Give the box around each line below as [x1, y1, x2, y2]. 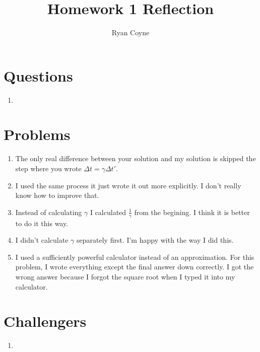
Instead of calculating [15, 206, 82, 217]
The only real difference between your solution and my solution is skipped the [15, 153, 256, 164]
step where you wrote [15, 163, 82, 173]
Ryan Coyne [111, 27, 150, 38]
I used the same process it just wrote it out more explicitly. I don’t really [15, 180, 241, 190]
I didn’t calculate [15, 235, 69, 245]
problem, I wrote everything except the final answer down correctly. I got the [15, 261, 254, 272]
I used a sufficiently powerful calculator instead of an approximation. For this [15, 251, 254, 262]
